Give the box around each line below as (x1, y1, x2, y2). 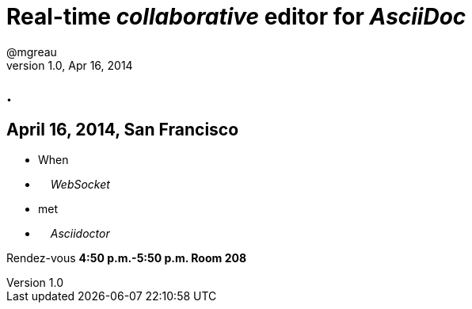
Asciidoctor (50, 227, 110, 241)
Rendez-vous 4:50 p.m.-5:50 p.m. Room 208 (6, 251, 247, 265)
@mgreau (6, 44, 57, 59)
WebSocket (50, 177, 110, 192)
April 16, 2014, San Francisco (6, 119, 239, 139)
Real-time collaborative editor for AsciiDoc (6, 3, 466, 30)
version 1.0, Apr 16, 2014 (6, 58, 133, 72)
